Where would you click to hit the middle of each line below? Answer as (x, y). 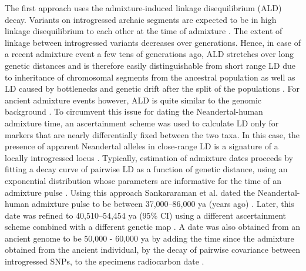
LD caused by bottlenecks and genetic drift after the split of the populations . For (152, 88)
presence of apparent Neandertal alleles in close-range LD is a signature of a (142, 146)
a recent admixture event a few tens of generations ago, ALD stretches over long (149, 54)
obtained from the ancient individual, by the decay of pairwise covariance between (153, 250)
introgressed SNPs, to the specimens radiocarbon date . (105, 261)
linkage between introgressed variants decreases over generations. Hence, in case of (153, 42)
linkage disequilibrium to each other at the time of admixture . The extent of (144, 31)
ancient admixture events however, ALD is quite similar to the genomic (133, 100)
